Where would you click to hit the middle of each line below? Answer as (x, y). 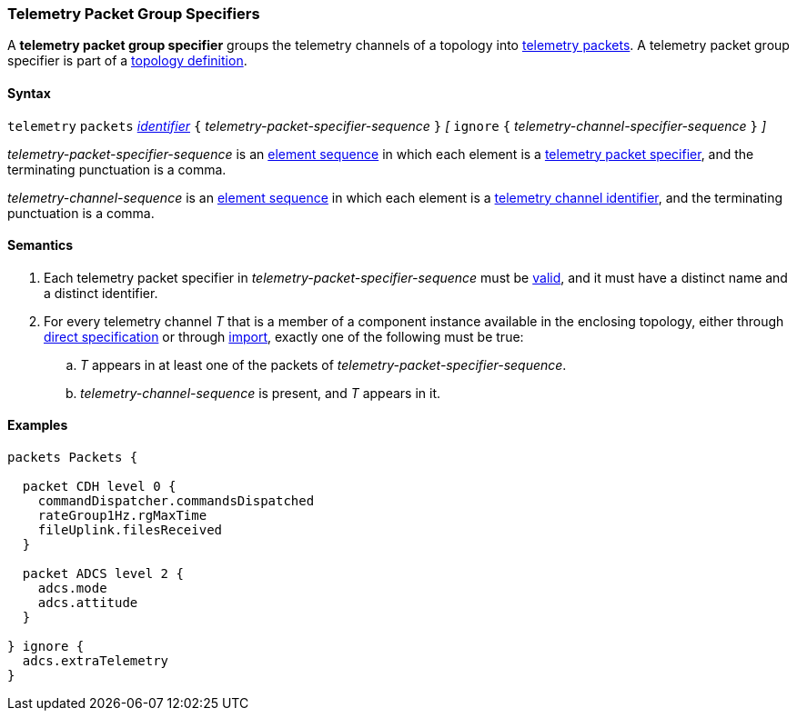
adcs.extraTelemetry (96, 661)
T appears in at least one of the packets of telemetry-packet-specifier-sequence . (323, 364)
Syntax (29, 93)
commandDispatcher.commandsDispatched (176, 501)
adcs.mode (72, 588)
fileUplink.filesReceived (130, 530)
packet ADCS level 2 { (103, 574)
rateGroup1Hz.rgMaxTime (122, 516)
